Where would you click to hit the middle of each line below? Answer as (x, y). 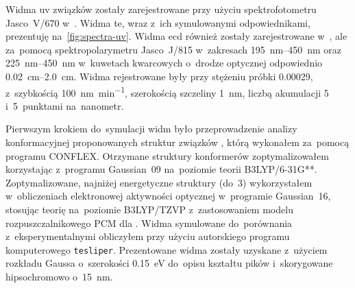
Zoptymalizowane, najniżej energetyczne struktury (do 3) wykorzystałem (159, 182)
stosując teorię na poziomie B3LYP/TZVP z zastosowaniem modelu (149, 209)
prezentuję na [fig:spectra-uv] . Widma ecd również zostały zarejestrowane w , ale (176, 36)
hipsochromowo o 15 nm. (59, 276)
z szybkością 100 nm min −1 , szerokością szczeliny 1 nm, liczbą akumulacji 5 (167, 91)
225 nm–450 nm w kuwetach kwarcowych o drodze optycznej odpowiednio (164, 63)
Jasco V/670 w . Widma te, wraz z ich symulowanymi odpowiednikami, (158, 22)
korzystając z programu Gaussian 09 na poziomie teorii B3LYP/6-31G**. (161, 169)
